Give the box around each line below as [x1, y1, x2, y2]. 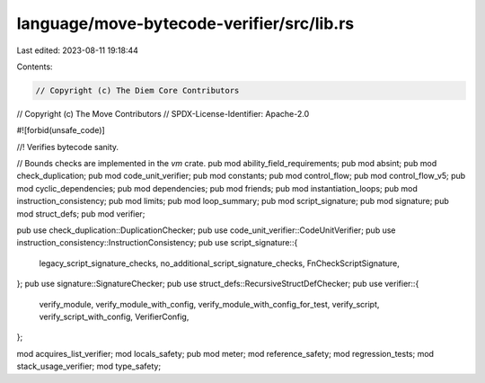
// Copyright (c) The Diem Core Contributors [35, 85, 240, 95]
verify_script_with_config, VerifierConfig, [39, 311, 190, 322]
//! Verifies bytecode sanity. [16, 141, 119, 152]
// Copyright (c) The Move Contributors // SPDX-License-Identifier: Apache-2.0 [16, 108, 310, 119]
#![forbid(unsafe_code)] [16, 125, 105, 136]
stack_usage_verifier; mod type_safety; [16, 361, 162, 372]
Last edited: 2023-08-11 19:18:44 [16, 45, 139, 56]
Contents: [16, 61, 53, 72]
